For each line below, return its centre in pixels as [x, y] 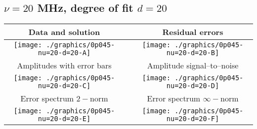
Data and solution [64, 32]
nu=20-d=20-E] [64, 119]
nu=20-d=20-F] [193, 119]
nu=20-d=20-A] [64, 53]
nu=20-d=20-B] [193, 53]
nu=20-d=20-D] [193, 86]
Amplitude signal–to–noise [193, 65]
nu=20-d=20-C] [64, 86]
